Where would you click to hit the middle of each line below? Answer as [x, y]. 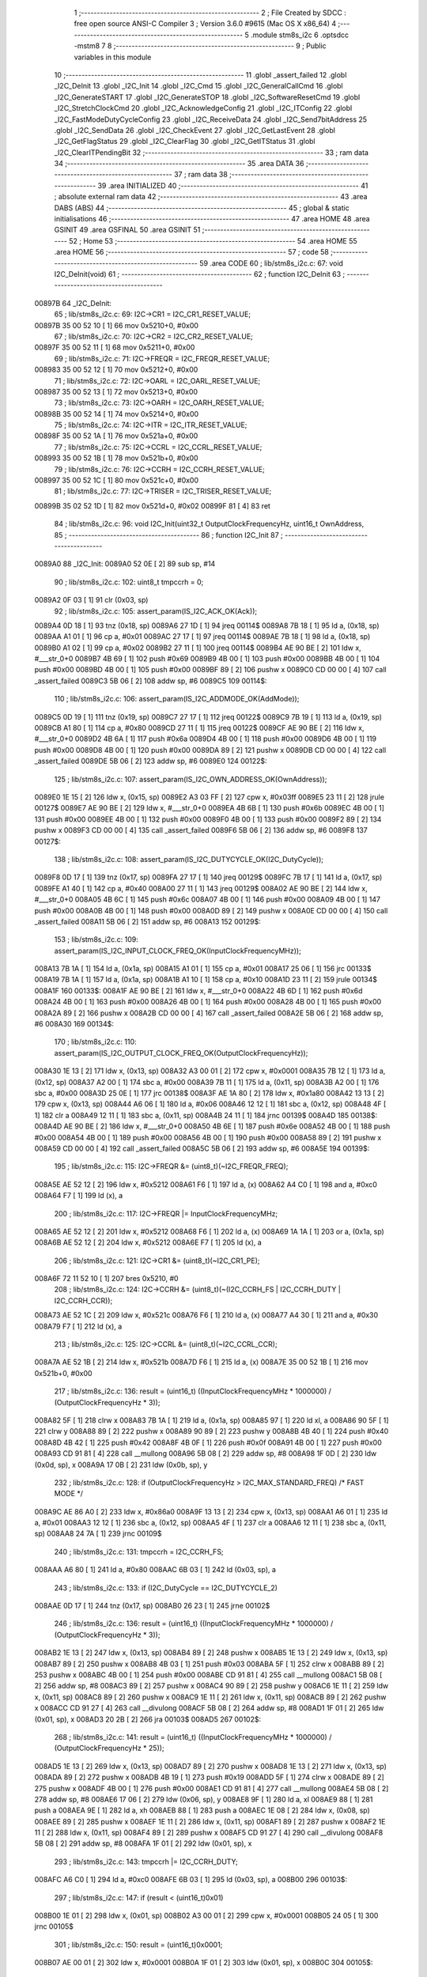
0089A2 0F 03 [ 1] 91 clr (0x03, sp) [91, 600]
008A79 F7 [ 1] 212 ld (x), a [78, 1326]
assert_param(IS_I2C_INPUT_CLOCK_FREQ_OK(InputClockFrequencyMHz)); [178, 951]
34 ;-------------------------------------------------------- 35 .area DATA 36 [179, 164]
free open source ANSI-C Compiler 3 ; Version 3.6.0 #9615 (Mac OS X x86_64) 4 [205, 24]
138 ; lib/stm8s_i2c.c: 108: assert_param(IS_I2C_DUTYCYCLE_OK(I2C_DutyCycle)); [189, 859]
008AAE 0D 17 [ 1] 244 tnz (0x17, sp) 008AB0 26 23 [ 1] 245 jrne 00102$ [152, 1606]
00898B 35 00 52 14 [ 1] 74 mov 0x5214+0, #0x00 [117, 414]
